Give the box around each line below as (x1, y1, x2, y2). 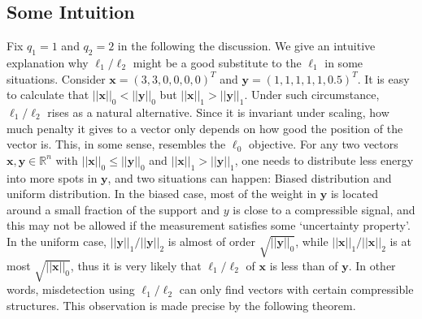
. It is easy (357, 70, 410, 87)
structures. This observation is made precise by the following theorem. (7, 297, 356, 314)
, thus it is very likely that (70, 256, 202, 274)
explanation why (7, 54, 89, 71)
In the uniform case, (7, 232, 107, 249)
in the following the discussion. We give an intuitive (117, 37, 376, 54)
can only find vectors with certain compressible (179, 281, 414, 298)
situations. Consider (7, 70, 106, 87)
